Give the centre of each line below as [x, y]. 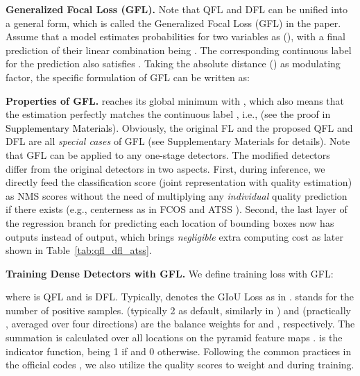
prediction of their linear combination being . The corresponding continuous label [179, 50]
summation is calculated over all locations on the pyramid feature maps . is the [174, 337]
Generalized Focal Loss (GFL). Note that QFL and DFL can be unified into [177, 9]
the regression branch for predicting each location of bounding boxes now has [170, 222]
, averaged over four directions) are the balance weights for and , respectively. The [180, 324]
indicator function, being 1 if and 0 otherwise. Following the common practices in [179, 351]
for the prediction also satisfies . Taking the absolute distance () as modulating [173, 63]
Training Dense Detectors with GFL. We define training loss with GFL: [170, 273]
